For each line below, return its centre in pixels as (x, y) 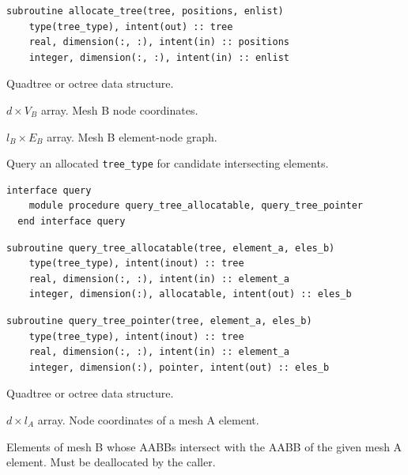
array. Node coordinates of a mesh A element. (148, 419)
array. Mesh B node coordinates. (119, 109)
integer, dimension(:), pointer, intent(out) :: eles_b (179, 367)
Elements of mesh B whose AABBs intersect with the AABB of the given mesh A (204, 446)
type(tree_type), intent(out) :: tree (131, 26)
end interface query (72, 221)
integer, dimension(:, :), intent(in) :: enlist (159, 57)
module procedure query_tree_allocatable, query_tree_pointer (196, 206)
